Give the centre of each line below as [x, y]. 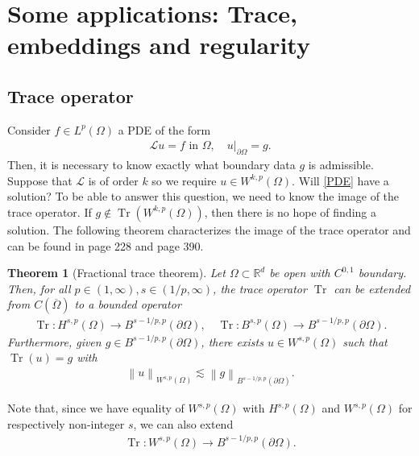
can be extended [372, 288]
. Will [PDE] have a [340, 180]
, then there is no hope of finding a [290, 211]
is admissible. [341, 165]
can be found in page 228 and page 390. [106, 245]
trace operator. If [50, 211]
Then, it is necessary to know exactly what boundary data [151, 165]
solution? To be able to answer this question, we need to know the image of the [203, 196]
